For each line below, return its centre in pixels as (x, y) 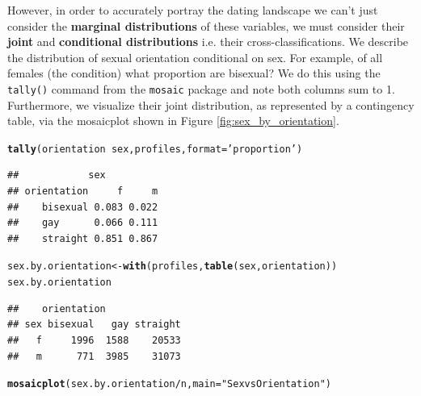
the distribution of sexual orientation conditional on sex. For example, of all (195, 57)
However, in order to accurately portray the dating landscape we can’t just (193, 10)
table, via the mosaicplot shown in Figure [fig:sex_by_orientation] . (173, 121)
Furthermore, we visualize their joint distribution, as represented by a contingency (211, 104)
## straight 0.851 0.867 (83, 238)
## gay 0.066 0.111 (83, 223)
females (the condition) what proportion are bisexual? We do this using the (194, 73)
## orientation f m (83, 192)
